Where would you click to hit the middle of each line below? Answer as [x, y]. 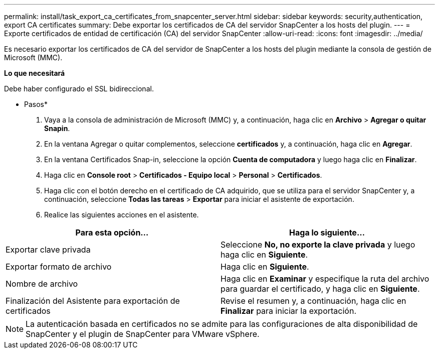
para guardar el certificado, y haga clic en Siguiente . [320, 289]
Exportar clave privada [48, 250]
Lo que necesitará [35, 73]
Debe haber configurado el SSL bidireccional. [79, 89]
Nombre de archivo [42, 284]
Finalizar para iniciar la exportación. [288, 311]
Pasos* [36, 104]
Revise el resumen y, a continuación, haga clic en [313, 301]
